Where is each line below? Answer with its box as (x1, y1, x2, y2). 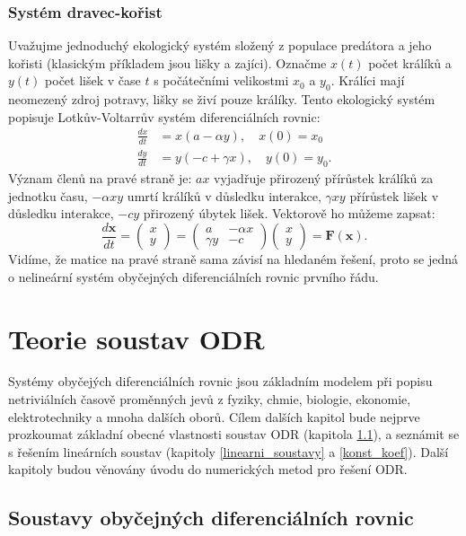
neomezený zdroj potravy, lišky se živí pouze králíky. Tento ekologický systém (8, 90, 435, 109)
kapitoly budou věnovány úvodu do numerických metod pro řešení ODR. (8, 460, 408, 479)
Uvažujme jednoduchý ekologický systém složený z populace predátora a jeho (8, 36, 432, 55)
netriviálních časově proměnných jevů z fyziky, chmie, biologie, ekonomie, (8, 390, 411, 409)
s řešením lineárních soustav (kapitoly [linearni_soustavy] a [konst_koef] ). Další (8, 442, 449, 461)
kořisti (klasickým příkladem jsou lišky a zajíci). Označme (8, 53, 327, 72)
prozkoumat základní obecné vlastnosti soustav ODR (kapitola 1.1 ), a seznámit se (8, 425, 460, 444)
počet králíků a (368, 53, 452, 72)
